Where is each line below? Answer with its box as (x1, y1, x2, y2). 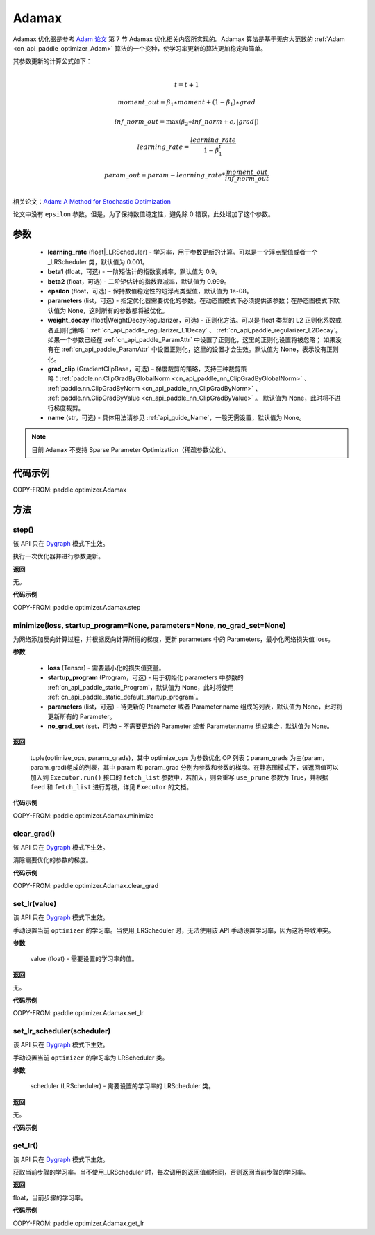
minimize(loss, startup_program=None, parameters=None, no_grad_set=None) (12, 620, 286, 630)
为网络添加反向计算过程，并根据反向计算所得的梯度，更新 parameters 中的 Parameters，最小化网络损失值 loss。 (12, 635, 335, 643)
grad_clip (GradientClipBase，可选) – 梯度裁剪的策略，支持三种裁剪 (47, 365, 241, 373)
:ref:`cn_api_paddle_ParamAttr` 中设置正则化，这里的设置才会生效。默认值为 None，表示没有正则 (61, 345, 340, 354)
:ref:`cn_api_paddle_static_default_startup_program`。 (47, 693, 202, 701)
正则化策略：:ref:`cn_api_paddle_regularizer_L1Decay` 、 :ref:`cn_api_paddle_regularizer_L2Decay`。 (53, 325, 342, 334)
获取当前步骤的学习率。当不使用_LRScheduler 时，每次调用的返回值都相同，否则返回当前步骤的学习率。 (12, 1168, 310, 1177)
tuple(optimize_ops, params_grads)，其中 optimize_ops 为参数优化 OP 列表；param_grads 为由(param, (30, 753, 324, 761)
